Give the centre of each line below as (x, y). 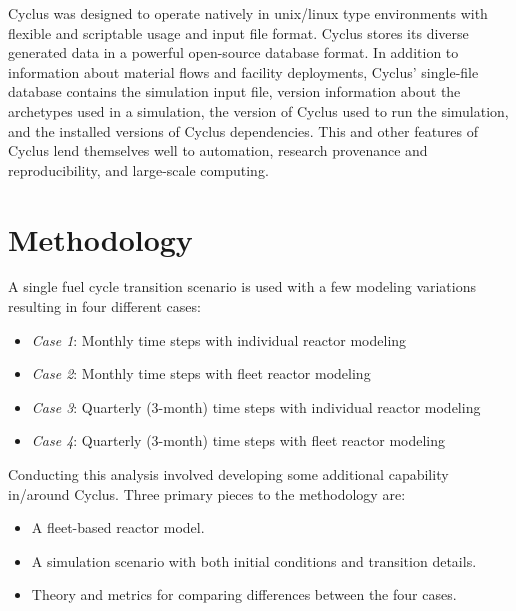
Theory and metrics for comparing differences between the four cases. (244, 594)
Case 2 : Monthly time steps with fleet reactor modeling (201, 373)
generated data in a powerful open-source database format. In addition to (233, 52)
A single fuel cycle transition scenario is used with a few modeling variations (242, 286)
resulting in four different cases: (104, 306)
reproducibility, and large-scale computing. (138, 169)
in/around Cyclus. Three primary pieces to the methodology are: (207, 493)
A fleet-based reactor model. (118, 527)
